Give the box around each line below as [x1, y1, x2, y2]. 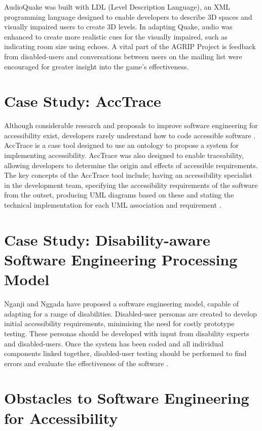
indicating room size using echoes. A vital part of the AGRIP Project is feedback [4, 41, 256, 52]
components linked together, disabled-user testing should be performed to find [4, 348, 247, 359]
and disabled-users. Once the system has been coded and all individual [4, 338, 223, 348]
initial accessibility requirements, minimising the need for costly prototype [4, 318, 235, 329]
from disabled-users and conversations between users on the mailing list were [4, 51, 242, 61]
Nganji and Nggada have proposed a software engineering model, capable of [4, 298, 239, 309]
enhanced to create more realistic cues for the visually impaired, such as [4, 31, 228, 42]
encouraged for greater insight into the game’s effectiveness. [4, 61, 189, 71]
